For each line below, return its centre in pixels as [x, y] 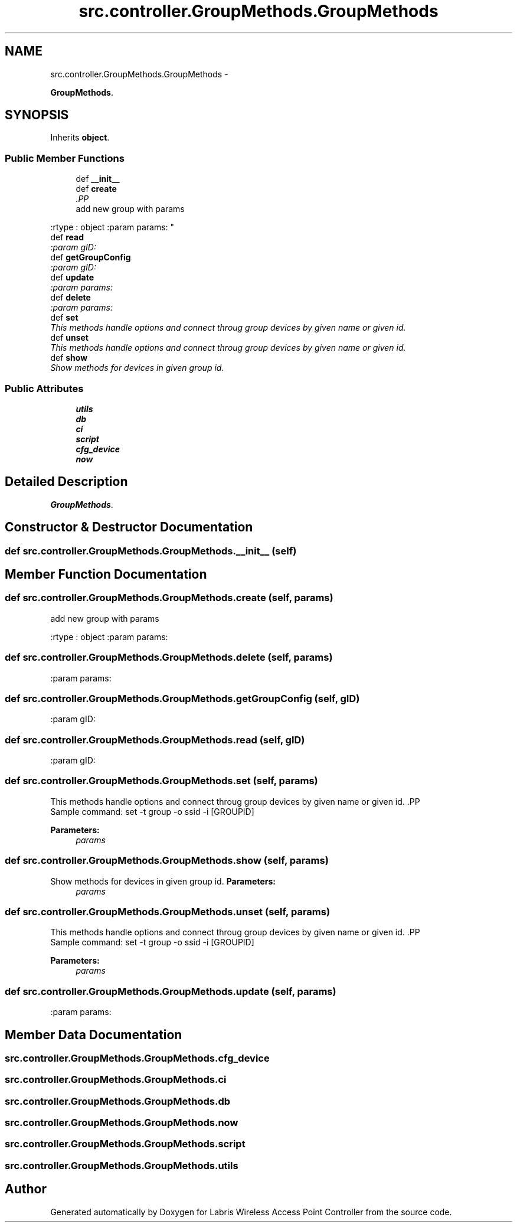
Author [26, 1189]
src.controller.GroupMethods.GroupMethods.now [122, 1123]
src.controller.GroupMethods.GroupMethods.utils [122, 1165]
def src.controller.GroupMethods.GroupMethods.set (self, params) [161, 781]
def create [96, 189]
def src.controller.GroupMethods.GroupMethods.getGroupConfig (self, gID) [182, 698]
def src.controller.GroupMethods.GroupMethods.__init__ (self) [151, 551]
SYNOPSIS [37, 115]
